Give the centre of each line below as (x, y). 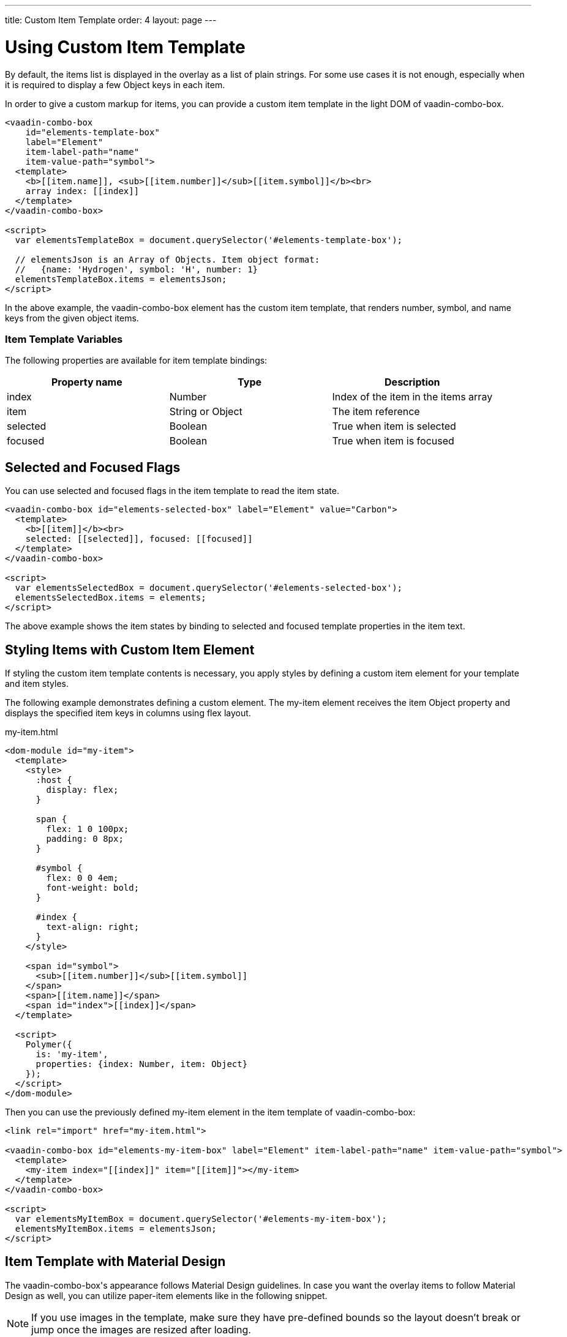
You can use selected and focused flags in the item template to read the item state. (172, 491)
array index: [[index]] (82, 191)
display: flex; (82, 789)
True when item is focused (393, 441)
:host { (54, 780)
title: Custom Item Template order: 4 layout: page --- (111, 20)
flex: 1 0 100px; (88, 829)
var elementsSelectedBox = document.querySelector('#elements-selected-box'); (209, 588)
